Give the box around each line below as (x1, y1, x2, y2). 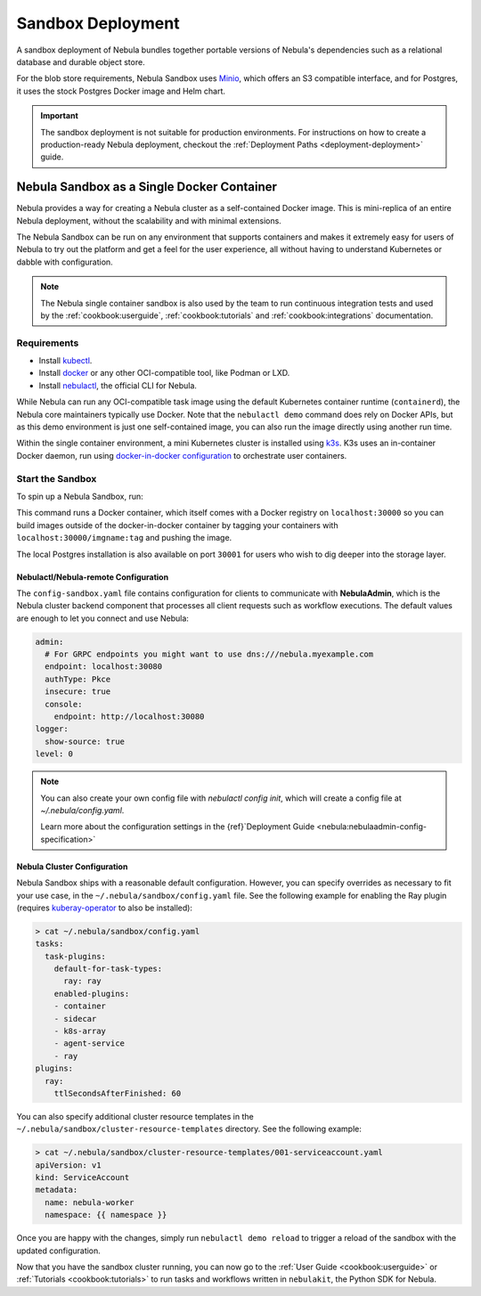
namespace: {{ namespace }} (45, 1210, 167, 1220)
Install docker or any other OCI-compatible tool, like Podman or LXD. (38, 368, 290, 379)
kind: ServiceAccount (35, 1172, 130, 1183)
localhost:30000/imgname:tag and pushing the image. (16, 533, 232, 543)
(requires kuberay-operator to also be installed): (16, 902, 193, 913)
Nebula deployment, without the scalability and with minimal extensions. (16, 215, 282, 226)
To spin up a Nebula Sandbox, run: (16, 491, 143, 501)
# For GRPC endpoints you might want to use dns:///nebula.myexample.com (45, 649, 374, 659)
